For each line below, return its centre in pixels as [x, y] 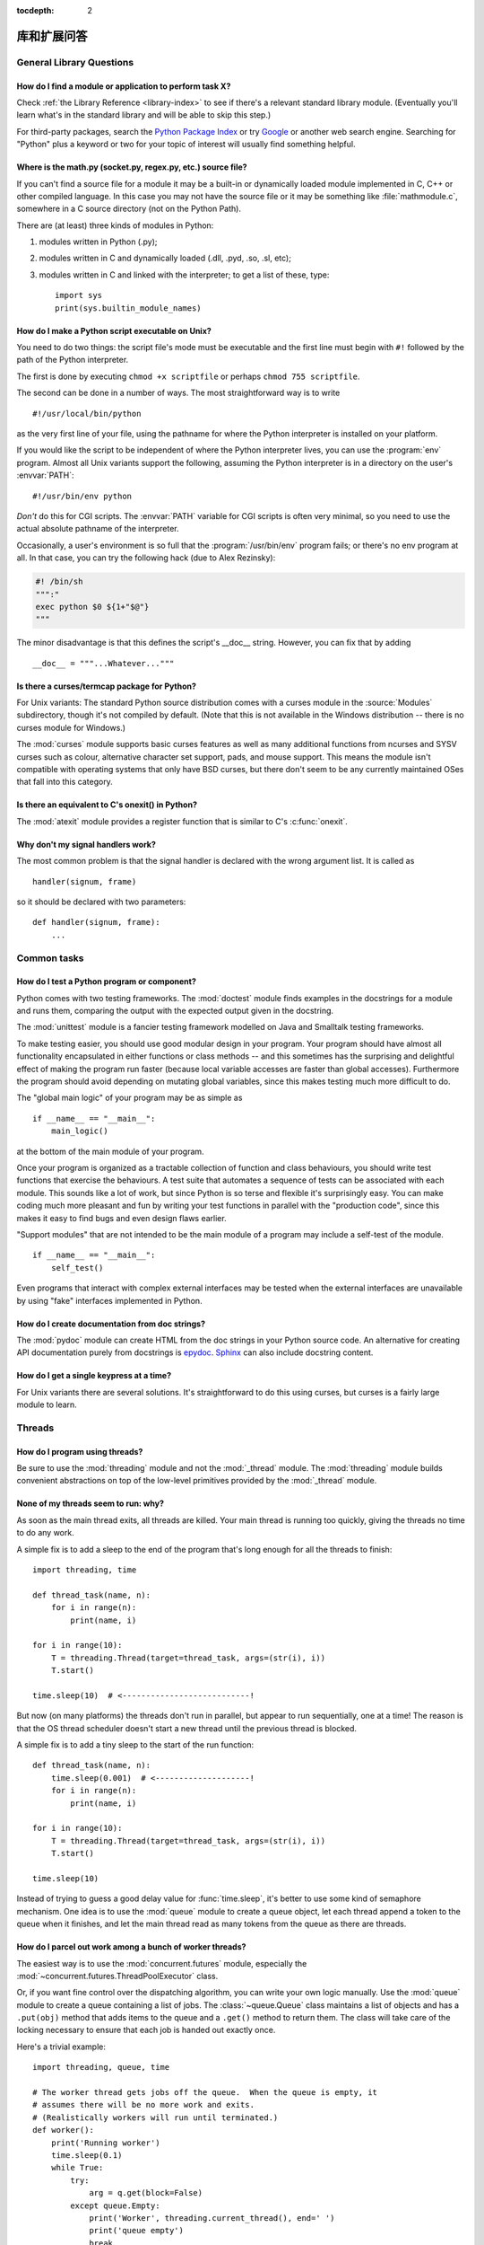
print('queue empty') [136, 2231]
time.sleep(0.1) [86, 2155]
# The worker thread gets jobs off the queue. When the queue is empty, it [205, 2093]
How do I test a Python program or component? [107, 982]
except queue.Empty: [115, 2205]
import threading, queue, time [101, 2067]
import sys [79, 295]
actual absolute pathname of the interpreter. [98, 529]
